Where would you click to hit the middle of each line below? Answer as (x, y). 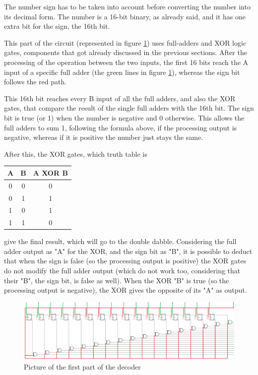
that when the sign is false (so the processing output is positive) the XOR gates (125, 261)
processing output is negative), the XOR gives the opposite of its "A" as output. (126, 290)
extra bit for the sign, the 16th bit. (57, 26)
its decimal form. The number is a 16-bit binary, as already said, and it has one (125, 16)
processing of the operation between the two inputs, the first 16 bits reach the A (126, 62)
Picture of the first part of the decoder (82, 366)
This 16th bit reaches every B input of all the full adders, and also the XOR (120, 98)
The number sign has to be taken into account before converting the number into (127, 6)
